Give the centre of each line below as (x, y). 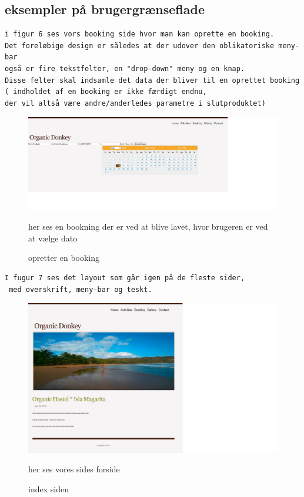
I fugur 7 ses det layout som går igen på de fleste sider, (125, 278)
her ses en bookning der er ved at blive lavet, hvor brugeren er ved (148, 226)
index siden (49, 488)
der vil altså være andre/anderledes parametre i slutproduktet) (135, 103)
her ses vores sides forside (74, 469)
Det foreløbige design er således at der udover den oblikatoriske (140, 46)
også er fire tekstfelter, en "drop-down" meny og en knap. (125, 68)
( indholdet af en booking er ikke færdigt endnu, (106, 92)
